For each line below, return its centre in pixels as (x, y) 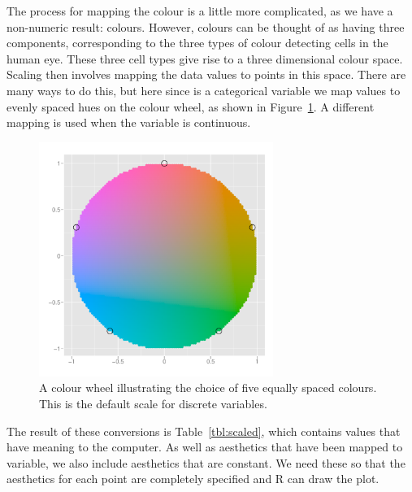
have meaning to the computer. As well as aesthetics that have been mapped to (205, 447)
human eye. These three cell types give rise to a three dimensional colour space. (205, 58)
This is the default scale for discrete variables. (153, 403)
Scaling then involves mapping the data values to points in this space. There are (206, 74)
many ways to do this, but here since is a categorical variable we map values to (204, 90)
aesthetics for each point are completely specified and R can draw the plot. (193, 479)
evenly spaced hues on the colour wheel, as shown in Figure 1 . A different (191, 106)
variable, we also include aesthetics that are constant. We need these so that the (206, 462)
